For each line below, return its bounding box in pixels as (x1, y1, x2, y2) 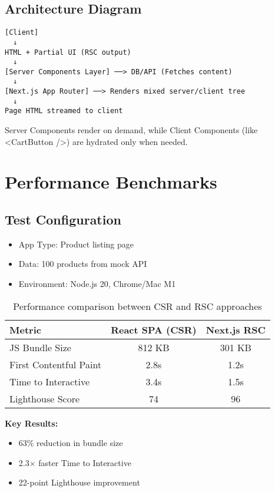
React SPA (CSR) (111, 322, 197, 336)
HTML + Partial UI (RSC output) (5, 48, 131, 57)
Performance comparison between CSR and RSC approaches (13, 299, 262, 313)
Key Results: (5, 417, 58, 429)
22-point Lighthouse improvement (18, 476, 140, 488)
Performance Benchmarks (5, 170, 217, 194)
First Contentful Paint (9, 357, 102, 371)
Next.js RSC (206, 322, 266, 336)
